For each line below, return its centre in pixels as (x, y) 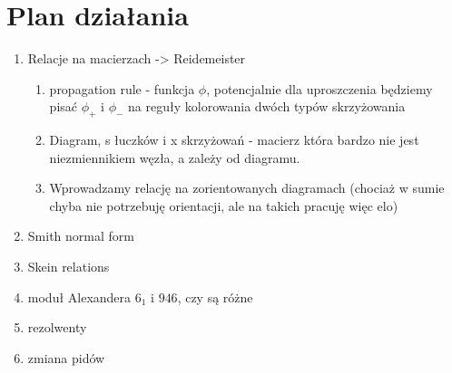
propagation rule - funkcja (122, 88)
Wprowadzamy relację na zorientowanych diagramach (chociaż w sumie (247, 188)
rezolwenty (57, 327)
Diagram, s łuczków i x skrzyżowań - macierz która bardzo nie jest (234, 140)
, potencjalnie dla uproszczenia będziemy (319, 88)
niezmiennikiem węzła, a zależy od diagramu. (175, 157)
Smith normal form (81, 236)
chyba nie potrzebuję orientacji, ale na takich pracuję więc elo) (224, 205)
